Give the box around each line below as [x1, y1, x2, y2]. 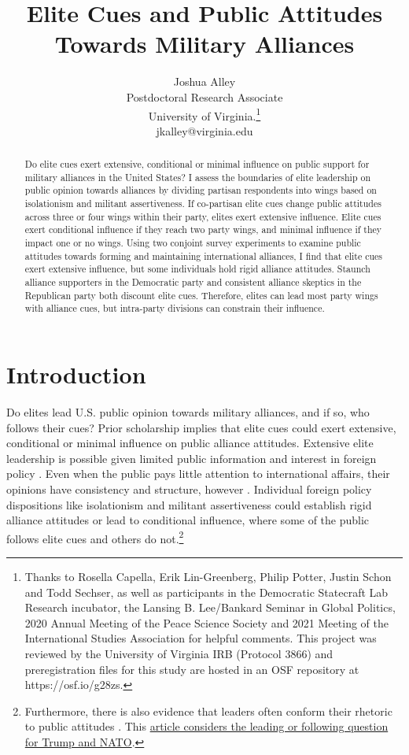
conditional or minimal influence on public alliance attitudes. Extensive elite [6, 435, 374, 451]
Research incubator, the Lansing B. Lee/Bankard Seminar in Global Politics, [24, 599, 396, 616]
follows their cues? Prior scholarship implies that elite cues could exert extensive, [6, 419, 396, 435]
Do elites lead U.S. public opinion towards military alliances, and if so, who [6, 403, 370, 420]
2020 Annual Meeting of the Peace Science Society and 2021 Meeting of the [24, 614, 389, 631]
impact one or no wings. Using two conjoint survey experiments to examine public [24, 236, 361, 250]
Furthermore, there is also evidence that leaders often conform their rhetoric [24, 702, 392, 719]
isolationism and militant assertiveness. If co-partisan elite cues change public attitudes [24, 197, 381, 210]
